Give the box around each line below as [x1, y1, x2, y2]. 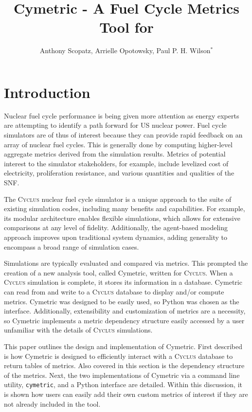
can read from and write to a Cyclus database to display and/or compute [4, 286, 224, 296]
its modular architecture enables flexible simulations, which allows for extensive [4, 213, 240, 223]
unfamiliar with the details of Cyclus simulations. [4, 325, 153, 335]
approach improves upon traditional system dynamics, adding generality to [4, 232, 228, 242]
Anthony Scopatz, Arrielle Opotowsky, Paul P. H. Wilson [39, 45, 211, 56]
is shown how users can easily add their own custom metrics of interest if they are [4, 389, 248, 399]
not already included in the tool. [4, 398, 101, 409]
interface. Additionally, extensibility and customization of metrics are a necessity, [4, 306, 246, 316]
